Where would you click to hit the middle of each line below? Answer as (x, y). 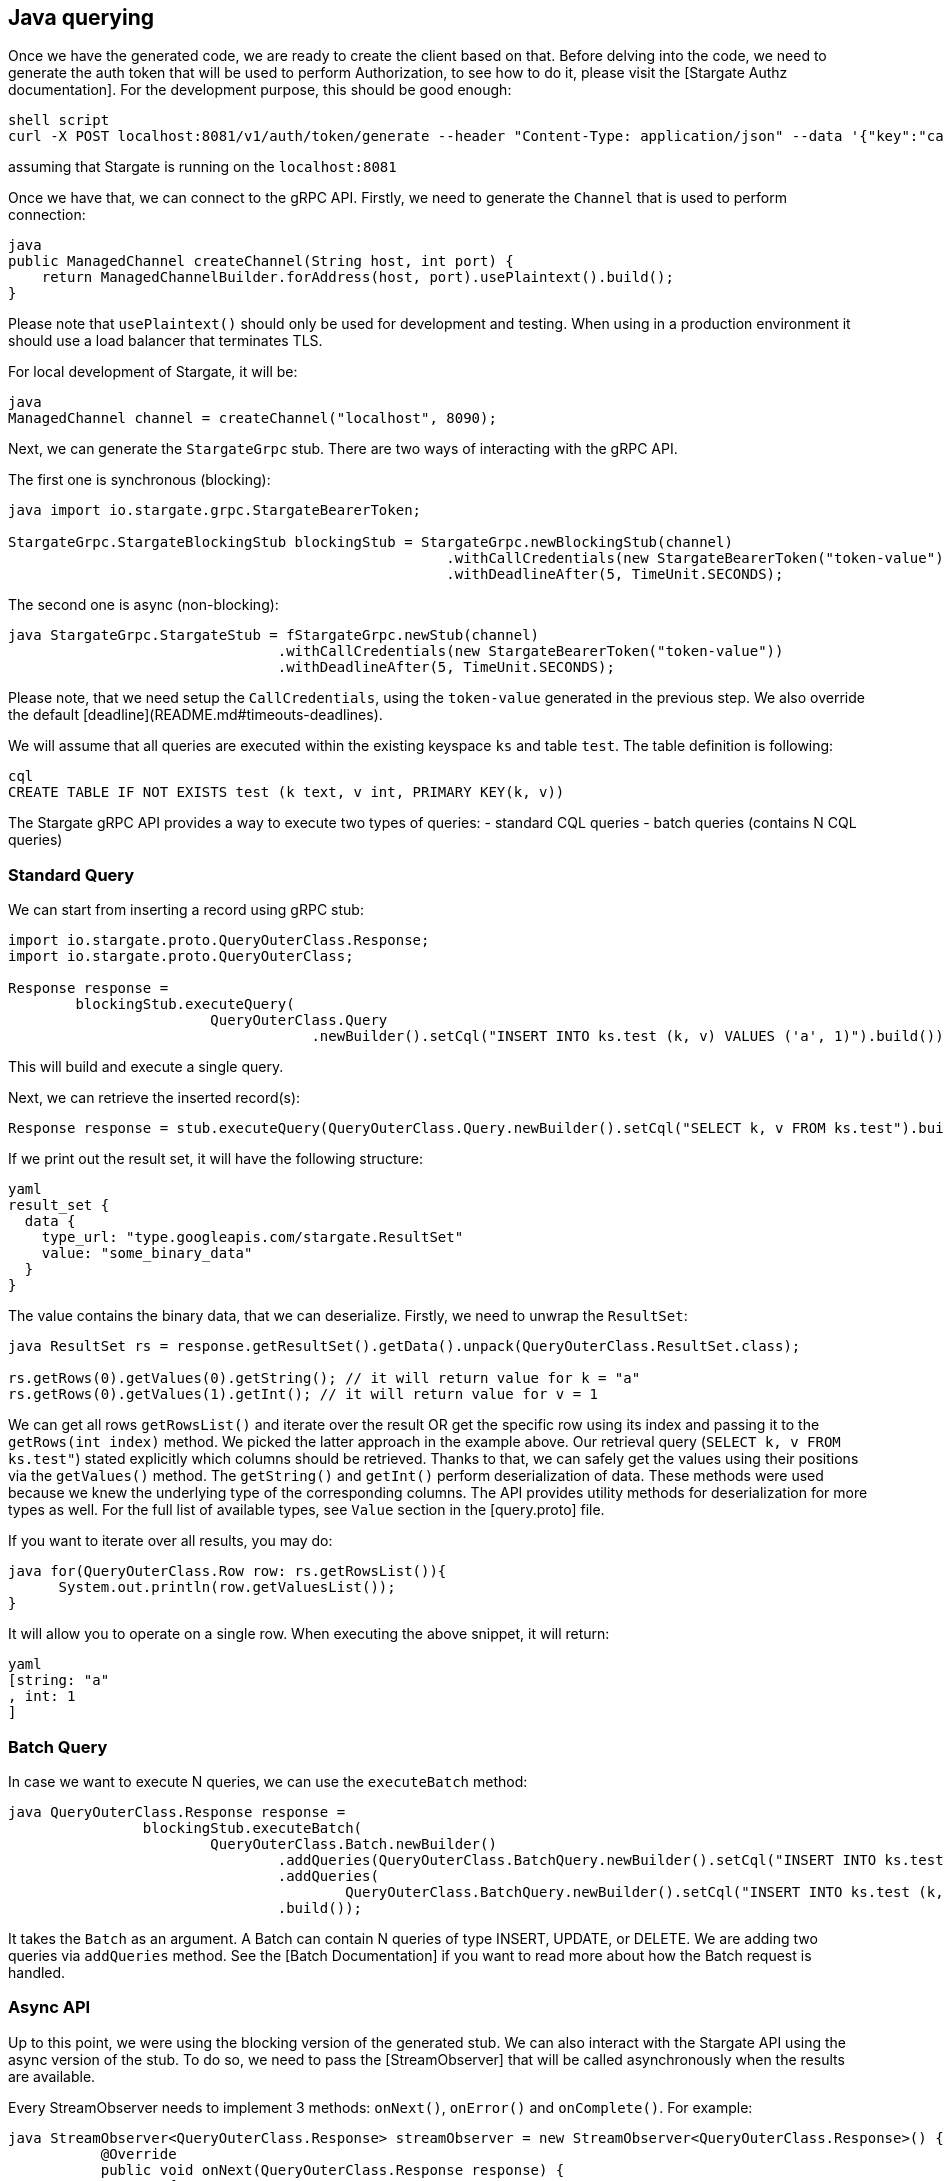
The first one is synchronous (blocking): (139, 480)
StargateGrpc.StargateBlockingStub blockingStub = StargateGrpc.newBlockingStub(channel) (370, 542)
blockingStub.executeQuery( (185, 1004)
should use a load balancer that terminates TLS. (165, 341)
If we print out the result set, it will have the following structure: (215, 1159)
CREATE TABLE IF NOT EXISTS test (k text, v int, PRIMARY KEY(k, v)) (286, 792)
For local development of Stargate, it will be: (153, 372)
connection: (47, 215)
